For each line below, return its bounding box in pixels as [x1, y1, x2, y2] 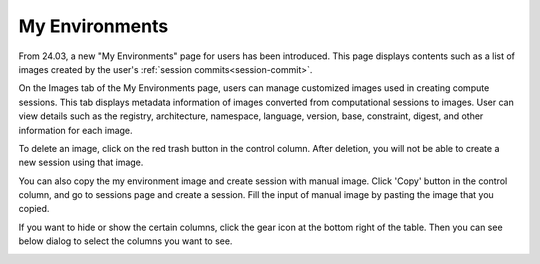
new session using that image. [18, 156, 144, 169]
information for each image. [18, 124, 134, 136]
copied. [18, 203, 50, 215]
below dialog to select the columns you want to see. [18, 235, 233, 247]
